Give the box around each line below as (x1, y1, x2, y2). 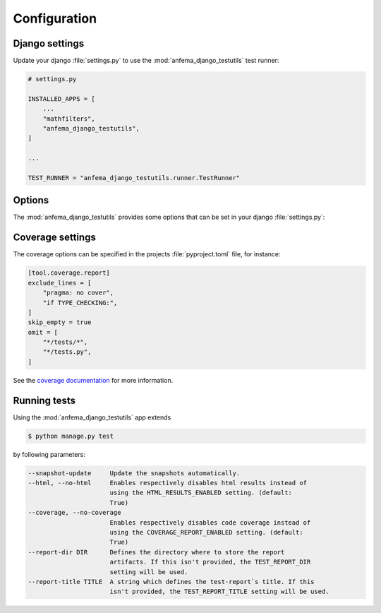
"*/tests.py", (42, 348, 92, 356)
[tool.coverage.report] (28, 269, 111, 277)
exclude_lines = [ (28, 279, 92, 287)
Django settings (13, 37, 85, 49)
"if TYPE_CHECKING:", (42, 299, 118, 306)
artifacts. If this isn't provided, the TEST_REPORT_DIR (109, 558, 311, 566)
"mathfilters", (42, 114, 95, 123)
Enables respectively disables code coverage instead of (109, 518, 311, 526)
